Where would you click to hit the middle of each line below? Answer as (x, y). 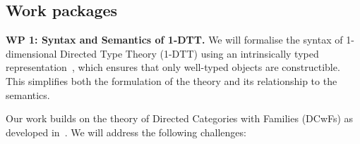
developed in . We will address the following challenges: (126, 132)
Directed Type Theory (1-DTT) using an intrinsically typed (190, 53)
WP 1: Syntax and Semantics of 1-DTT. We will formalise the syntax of (174, 40)
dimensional (31, 53)
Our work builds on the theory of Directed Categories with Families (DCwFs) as (180, 118)
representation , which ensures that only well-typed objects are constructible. (173, 67)
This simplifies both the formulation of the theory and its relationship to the (172, 80)
